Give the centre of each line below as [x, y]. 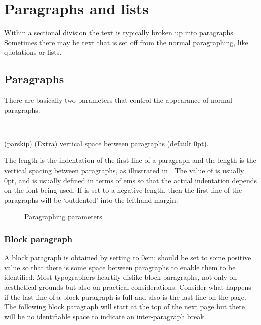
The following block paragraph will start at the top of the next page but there [124, 307]
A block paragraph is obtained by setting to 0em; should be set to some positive [128, 258]
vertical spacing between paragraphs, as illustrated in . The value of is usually [124, 170]
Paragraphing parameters [63, 216]
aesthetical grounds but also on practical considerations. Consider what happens [128, 287]
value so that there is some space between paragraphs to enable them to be [120, 267]
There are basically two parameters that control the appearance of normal [118, 100]
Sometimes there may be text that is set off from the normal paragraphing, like [126, 42]
